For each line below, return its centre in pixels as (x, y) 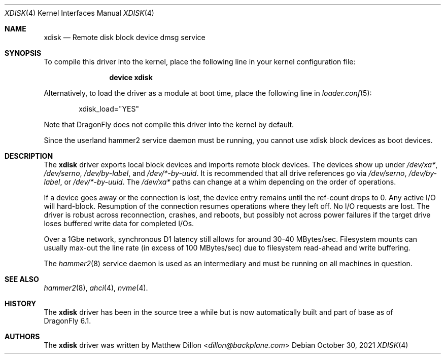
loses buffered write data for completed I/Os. (119, 223)
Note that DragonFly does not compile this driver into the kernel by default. (169, 124)
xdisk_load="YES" (109, 109)
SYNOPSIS (23, 53)
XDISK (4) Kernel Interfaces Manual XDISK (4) (79, 13)
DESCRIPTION (29, 156)
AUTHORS (22, 336)
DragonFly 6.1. (67, 321)
